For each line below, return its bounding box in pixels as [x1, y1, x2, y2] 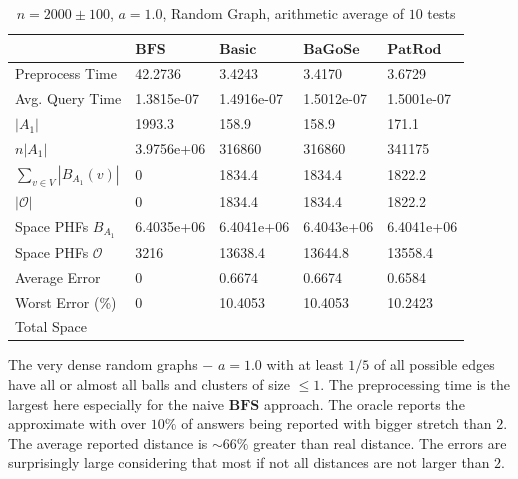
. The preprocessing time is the [320, 374, 510, 395]
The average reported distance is [8, 432, 208, 453]
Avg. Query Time [15, 88, 122, 109]
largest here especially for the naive [8, 393, 225, 414]
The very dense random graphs [8, 354, 198, 375]
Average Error [15, 266, 101, 287]
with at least [266, 354, 344, 375]
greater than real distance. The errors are [253, 432, 507, 453]
